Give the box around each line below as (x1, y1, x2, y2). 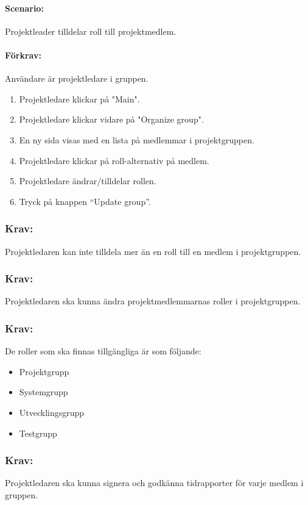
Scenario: (5, 1, 44, 14)
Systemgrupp (19, 385, 68, 398)
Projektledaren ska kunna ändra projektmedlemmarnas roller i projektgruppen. (5, 295, 301, 307)
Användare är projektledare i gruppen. (5, 72, 149, 85)
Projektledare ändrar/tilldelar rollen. (19, 174, 156, 187)
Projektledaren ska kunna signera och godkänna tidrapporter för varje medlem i (5, 476, 304, 489)
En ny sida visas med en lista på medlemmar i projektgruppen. (19, 133, 254, 146)
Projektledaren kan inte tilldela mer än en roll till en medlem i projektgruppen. (5, 245, 301, 257)
